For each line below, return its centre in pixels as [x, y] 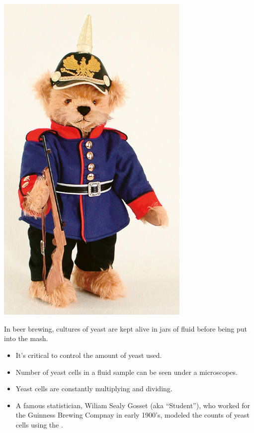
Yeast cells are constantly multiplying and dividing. [94, 389]
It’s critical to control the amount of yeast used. [89, 355]
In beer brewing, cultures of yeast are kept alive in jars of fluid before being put [126, 328]
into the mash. [26, 338]
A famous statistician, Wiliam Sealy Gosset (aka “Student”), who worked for [133, 405]
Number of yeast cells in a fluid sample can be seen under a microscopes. [127, 372]
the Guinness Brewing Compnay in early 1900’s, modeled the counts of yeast [132, 415]
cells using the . [39, 424]
